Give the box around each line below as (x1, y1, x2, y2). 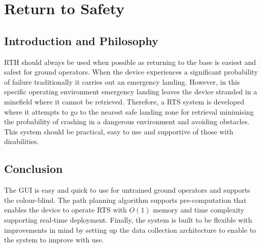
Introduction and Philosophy (4, 32, 158, 48)
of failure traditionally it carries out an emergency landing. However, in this (4, 76, 240, 87)
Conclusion (4, 161, 63, 176)
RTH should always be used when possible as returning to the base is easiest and (4, 56, 256, 67)
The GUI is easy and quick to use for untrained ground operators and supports (4, 185, 250, 195)
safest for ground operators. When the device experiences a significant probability (4, 66, 258, 77)
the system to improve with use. (4, 234, 104, 245)
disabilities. (4, 136, 39, 147)
